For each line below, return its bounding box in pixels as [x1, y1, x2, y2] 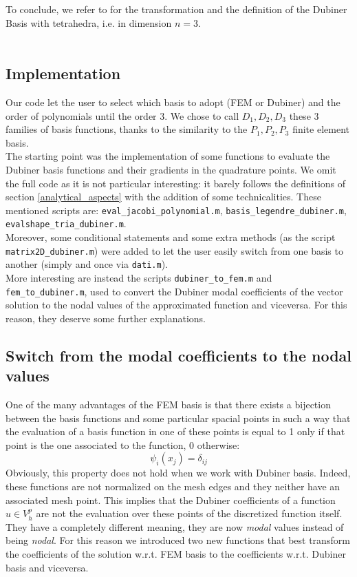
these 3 [289, 108, 319, 123]
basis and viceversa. [6, 560, 89, 574]
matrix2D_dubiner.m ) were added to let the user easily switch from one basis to [6, 243, 343, 258]
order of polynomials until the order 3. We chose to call [6, 108, 239, 123]
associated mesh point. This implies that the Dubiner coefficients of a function [6, 492, 336, 507]
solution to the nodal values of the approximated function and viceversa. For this [6, 297, 347, 312]
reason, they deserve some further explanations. [6, 311, 206, 325]
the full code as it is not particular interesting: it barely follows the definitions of [6, 176, 346, 190]
